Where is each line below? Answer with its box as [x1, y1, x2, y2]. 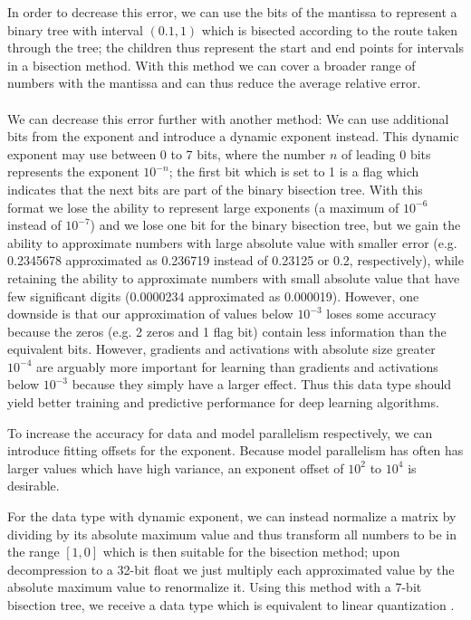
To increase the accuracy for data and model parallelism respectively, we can [7, 423, 433, 442]
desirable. [7, 476, 60, 495]
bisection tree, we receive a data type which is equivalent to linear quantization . [7, 596, 455, 614]
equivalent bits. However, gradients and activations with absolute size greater [7, 339, 436, 358]
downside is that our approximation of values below [7, 304, 293, 323]
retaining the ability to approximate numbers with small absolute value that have [7, 268, 460, 287]
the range [7, 542, 60, 561]
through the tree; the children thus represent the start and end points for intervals [7, 38, 464, 57]
